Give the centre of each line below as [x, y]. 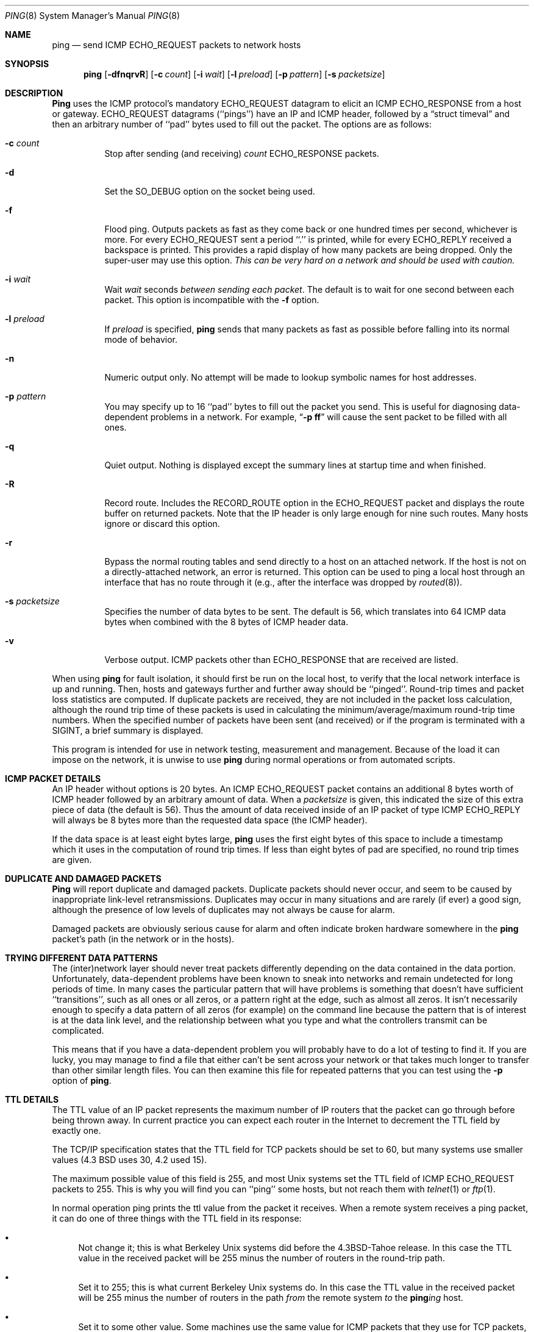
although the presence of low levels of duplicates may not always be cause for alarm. [223, 910]
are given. [72, 860]
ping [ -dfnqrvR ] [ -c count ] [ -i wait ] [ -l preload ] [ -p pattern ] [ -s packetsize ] [234, 74]
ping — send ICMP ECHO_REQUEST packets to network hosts [176, 45]
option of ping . [82, 1080]
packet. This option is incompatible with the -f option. [212, 300]
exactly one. [77, 1130]
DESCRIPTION [34, 93]
